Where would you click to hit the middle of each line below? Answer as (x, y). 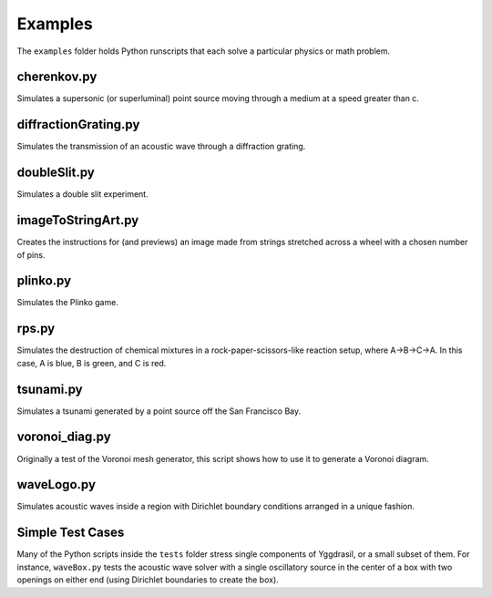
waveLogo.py (56, 484)
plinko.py (44, 281)
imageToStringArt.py (78, 220)
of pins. (31, 254)
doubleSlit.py (56, 173)
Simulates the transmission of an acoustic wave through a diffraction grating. (161, 147)
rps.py (36, 329)
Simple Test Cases (71, 533)
